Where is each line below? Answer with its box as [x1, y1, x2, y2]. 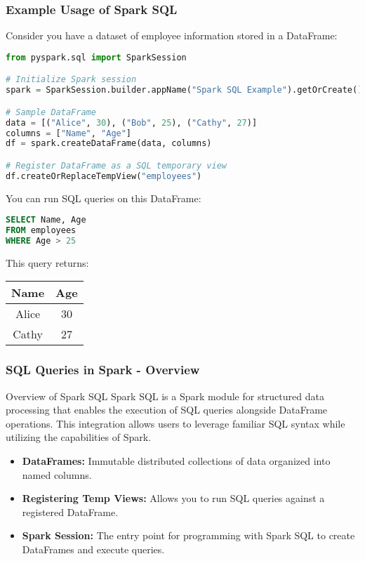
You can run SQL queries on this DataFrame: [6, 190, 201, 205]
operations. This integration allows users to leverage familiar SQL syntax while [6, 416, 345, 430]
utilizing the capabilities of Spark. [6, 430, 152, 444]
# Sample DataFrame [6, 107, 96, 117]
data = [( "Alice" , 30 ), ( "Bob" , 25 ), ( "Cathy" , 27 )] [6, 117, 258, 128]
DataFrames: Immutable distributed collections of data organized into [22, 454, 331, 468]
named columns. [22, 467, 92, 482]
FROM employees [6, 225, 77, 236]
